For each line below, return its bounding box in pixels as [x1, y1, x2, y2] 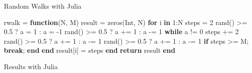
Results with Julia [4, 61, 58, 71]
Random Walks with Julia [4, 1, 82, 11]
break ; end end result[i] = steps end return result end [4, 45, 175, 55]
